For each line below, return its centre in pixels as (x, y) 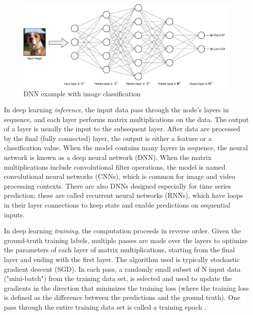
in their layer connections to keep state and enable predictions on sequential (117, 205)
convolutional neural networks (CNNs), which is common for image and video (120, 176)
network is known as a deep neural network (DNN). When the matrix (108, 157)
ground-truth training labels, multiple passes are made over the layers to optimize (126, 240)
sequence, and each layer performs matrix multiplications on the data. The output (126, 119)
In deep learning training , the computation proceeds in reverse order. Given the (122, 231)
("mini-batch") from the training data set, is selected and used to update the (118, 278)
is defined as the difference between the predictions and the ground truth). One (122, 297)
